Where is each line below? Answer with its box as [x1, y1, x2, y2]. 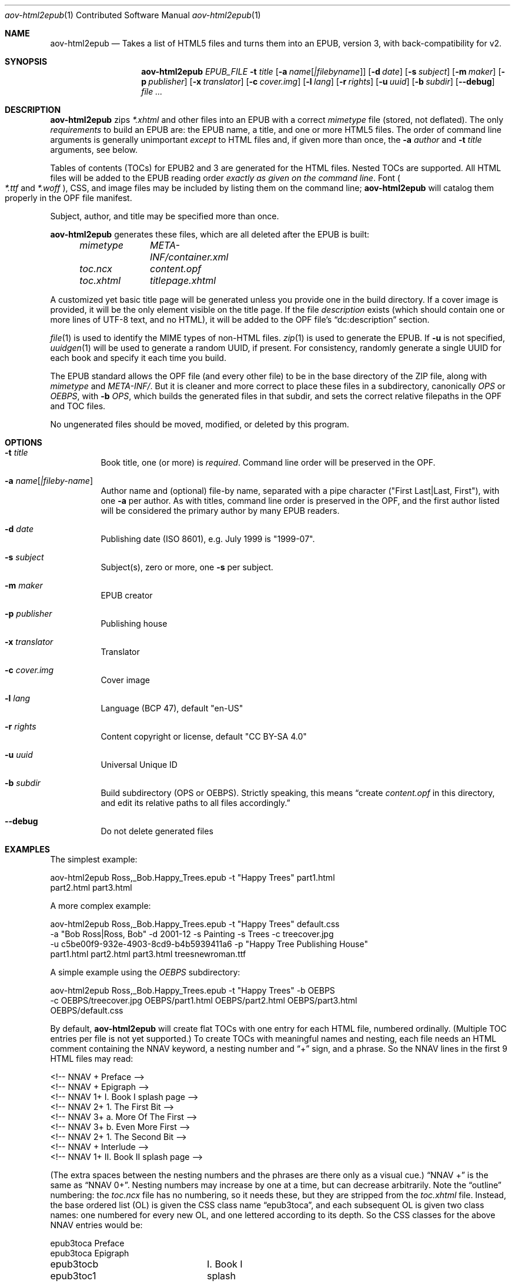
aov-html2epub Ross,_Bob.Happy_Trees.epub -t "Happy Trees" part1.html [50, 872, 335, 882]
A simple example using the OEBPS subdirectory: [50, 967, 240, 977]
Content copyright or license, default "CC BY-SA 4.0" [101, 731, 307, 741]
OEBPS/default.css [50, 1005, 123, 1015]
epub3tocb [50, 1258, 99, 1270]
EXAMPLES [5, 844, 50, 854]
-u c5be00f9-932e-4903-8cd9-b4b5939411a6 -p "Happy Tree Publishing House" [50, 939, 368, 949]
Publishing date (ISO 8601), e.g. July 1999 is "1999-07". [101, 534, 315, 544]
